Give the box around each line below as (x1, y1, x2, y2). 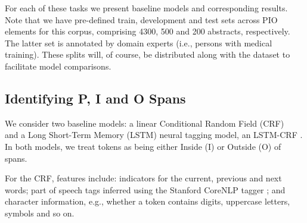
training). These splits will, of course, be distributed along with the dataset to (5, 48, 290, 61)
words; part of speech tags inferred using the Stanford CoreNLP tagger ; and (5, 183, 286, 196)
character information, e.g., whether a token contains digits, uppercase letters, (5, 195, 290, 208)
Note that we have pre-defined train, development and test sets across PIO (5, 13, 278, 26)
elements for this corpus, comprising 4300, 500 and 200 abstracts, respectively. (5, 25, 290, 37)
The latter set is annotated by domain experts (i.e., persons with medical (5, 36, 272, 49)
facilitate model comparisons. (5, 59, 111, 72)
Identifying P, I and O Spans (5, 89, 186, 107)
